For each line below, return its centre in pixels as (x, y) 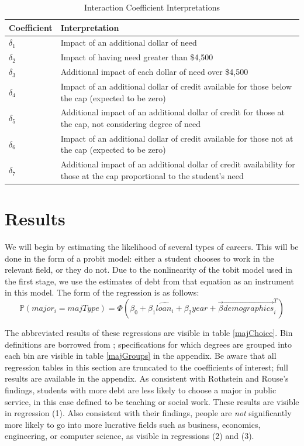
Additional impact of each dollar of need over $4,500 (154, 72)
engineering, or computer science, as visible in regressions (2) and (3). (129, 436)
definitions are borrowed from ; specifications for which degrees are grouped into (148, 344)
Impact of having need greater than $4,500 (137, 57)
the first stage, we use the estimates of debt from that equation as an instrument (149, 281)
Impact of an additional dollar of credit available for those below (176, 86)
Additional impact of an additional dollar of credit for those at (172, 112)
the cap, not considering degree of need (131, 123)
